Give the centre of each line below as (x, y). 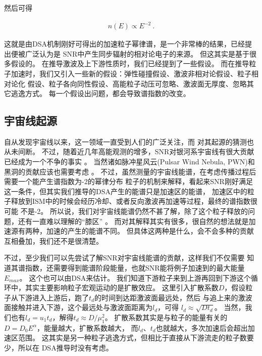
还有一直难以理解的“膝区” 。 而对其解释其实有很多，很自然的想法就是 (133, 221)
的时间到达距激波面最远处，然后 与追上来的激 (170, 297)
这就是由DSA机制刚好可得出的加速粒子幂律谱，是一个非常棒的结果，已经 (124, 44)
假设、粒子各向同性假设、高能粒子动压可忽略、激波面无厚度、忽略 (137, 83)
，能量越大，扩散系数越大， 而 (87, 327)
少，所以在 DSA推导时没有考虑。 (59, 347)
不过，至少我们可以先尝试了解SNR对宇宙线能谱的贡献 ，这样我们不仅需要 (124, 258)
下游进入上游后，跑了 (53, 297)
